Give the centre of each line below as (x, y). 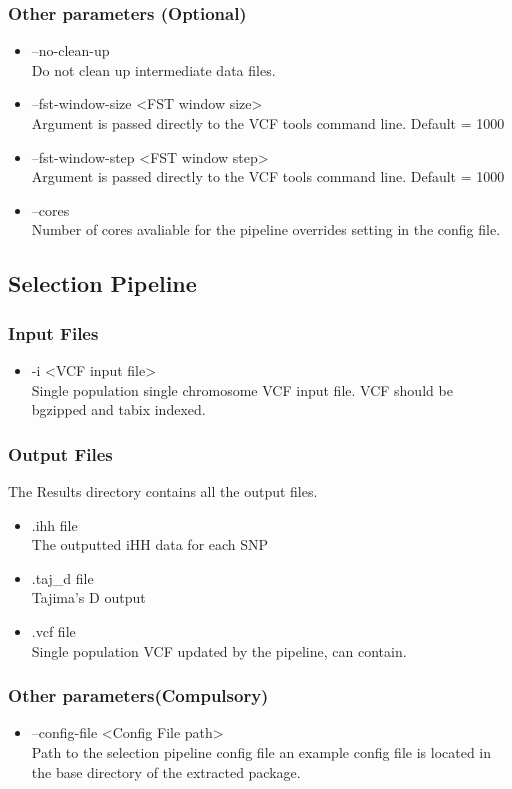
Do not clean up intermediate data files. (153, 69)
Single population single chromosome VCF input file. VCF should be (242, 389)
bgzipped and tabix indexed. (118, 409)
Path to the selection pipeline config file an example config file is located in (261, 751)
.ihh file (54, 524)
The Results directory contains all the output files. (163, 490)
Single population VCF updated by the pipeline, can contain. (219, 650)
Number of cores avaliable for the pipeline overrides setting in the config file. (266, 229)
